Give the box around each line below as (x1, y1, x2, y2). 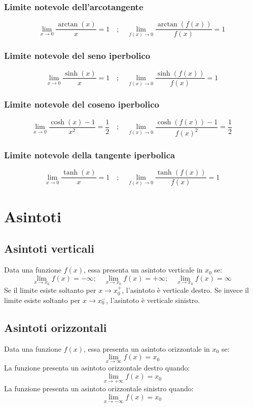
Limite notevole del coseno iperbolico (4, 98, 160, 111)
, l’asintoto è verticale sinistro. (106, 294, 200, 305)
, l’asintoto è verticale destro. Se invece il (122, 285, 249, 295)
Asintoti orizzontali (4, 319, 107, 335)
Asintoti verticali (4, 241, 94, 256)
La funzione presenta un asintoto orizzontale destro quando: (4, 362, 190, 373)
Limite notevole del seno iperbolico (4, 49, 151, 62)
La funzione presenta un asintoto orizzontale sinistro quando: (4, 383, 194, 394)
